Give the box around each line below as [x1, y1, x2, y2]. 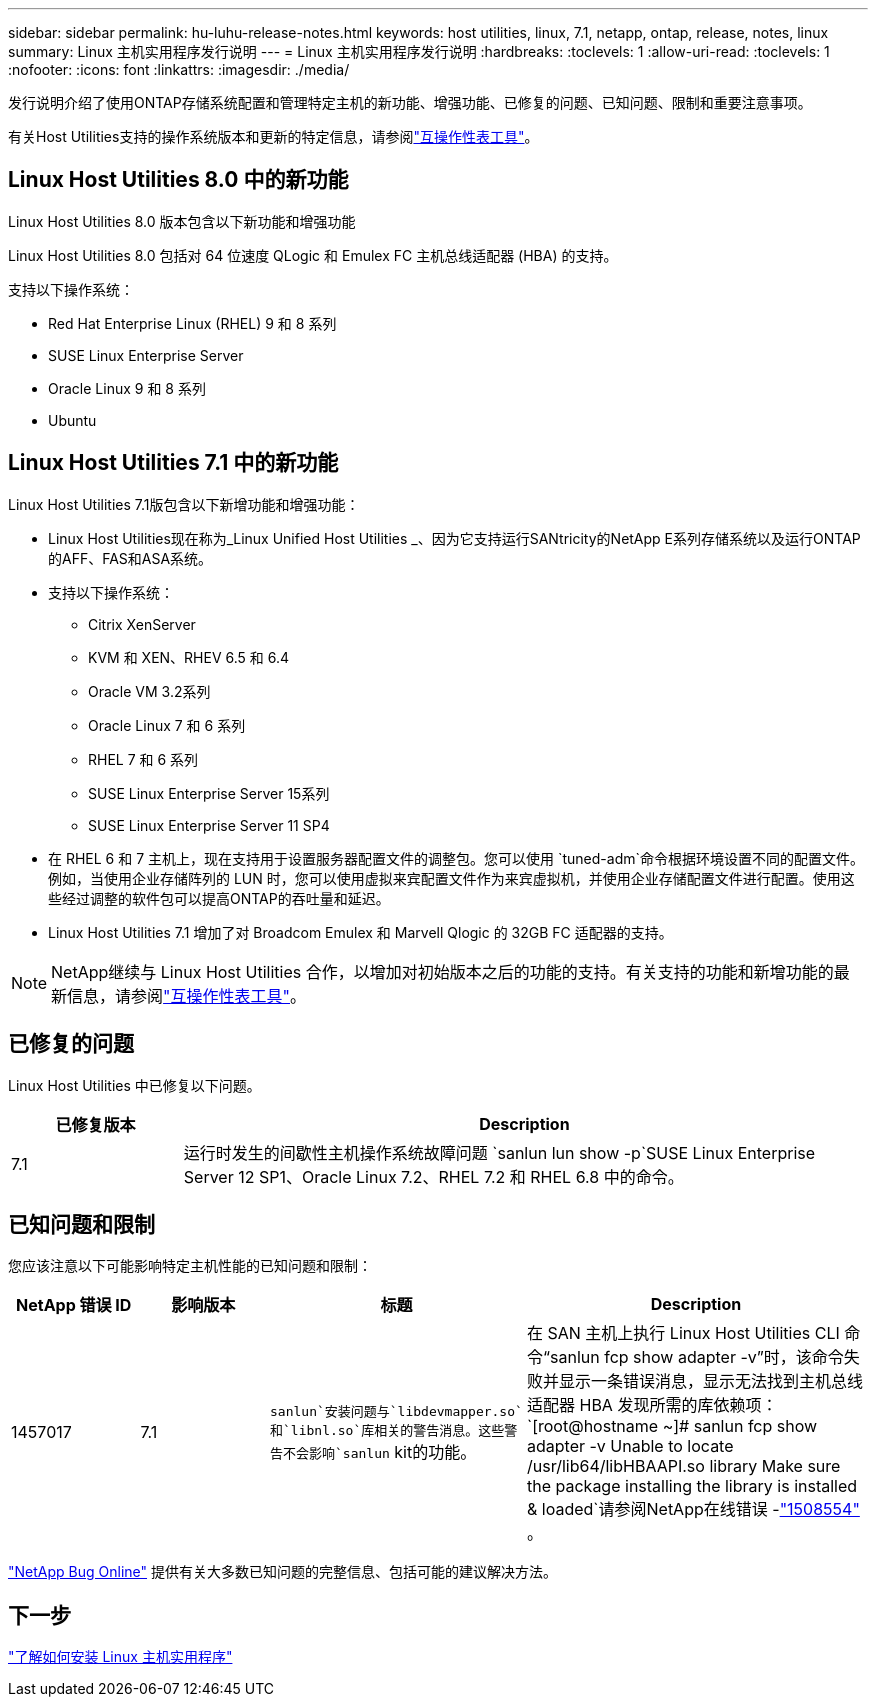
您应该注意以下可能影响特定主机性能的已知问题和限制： [8, 1257, 372, 1275]
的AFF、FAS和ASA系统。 [48, 549, 213, 567]
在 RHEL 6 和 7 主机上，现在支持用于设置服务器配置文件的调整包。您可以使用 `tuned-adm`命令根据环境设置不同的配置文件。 [48, 849, 865, 867]
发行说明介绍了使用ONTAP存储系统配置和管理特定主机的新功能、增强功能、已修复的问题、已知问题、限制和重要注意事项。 [8, 94, 812, 111]
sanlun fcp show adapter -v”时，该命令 [550, 1347, 844, 1368]
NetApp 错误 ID [16, 1295, 132, 1316]
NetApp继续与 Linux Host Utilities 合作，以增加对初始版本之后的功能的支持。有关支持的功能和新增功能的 [51, 961, 834, 982]
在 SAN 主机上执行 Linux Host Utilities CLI [527, 1323, 840, 1344]
